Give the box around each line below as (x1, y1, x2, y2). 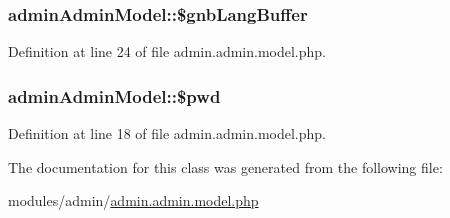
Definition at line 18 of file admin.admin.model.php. (8, 123, 326, 144)
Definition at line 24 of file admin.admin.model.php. (8, 41, 326, 62)
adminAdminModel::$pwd (8, 83, 221, 108)
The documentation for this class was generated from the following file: (8, 156, 443, 177)
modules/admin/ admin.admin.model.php (8, 190, 259, 211)
